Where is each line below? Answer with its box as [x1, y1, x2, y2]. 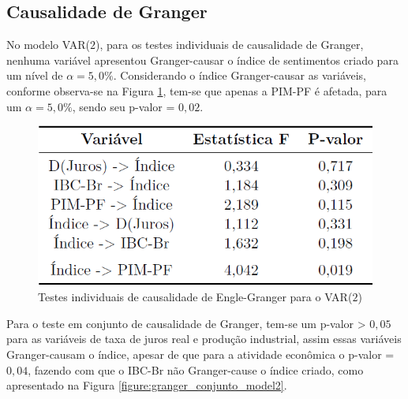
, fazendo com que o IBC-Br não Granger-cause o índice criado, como [28, 361, 364, 378]
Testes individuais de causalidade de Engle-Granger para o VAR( [38, 289, 353, 305]
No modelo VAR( [6, 36, 90, 53]
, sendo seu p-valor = [72, 98, 175, 114]
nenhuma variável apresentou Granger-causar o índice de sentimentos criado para [6, 51, 399, 68]
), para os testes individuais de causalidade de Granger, [95, 36, 364, 53]
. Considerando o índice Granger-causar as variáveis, [113, 67, 367, 84]
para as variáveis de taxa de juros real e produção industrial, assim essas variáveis [6, 330, 402, 347]
